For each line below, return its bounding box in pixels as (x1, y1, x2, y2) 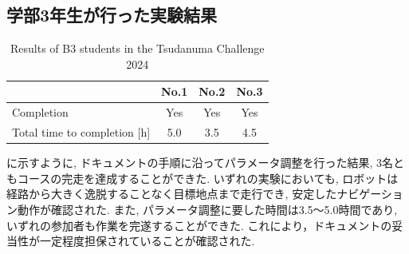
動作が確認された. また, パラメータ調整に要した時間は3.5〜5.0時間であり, (17, 200, 398, 217)
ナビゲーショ (336, 185, 403, 202)
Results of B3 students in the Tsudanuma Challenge (10, 40, 265, 57)
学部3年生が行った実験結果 (6, 2, 218, 27)
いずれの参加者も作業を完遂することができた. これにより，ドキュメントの (6, 216, 392, 233)
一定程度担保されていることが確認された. (39, 232, 255, 249)
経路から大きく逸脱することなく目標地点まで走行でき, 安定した (6, 185, 337, 202)
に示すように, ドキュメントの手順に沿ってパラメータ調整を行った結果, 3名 (6, 154, 393, 171)
